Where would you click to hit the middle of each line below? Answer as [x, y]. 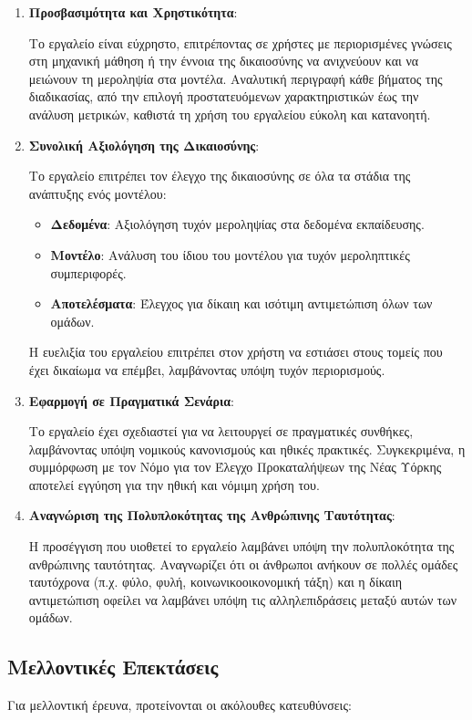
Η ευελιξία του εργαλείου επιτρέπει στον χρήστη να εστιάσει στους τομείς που [236, 352]
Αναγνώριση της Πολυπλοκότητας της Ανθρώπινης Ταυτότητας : [212, 515]
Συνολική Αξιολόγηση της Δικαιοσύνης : [144, 145]
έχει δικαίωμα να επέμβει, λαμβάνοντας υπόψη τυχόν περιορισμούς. [207, 369]
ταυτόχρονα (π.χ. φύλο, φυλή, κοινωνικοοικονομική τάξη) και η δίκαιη [215, 582]
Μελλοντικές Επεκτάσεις [113, 667]
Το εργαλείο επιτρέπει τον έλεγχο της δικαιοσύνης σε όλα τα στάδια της [220, 176]
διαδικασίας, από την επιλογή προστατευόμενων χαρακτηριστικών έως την [224, 96]
